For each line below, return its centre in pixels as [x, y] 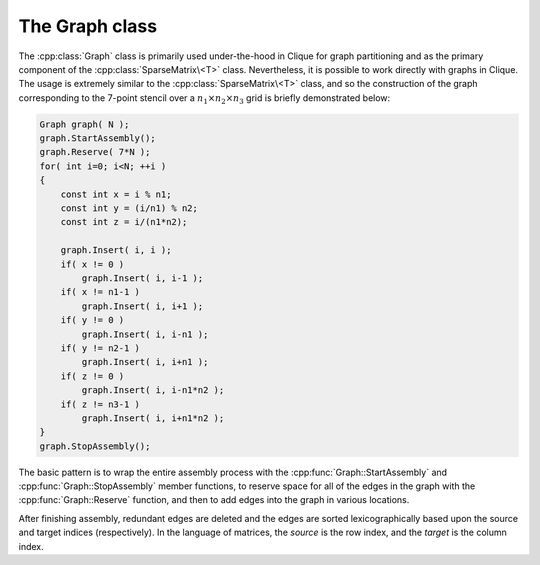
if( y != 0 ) [92, 320]
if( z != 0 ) [92, 376]
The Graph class [88, 26]
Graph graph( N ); [84, 124]
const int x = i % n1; [116, 194]
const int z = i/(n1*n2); [124, 222]
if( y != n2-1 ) [100, 348]
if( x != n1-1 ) [100, 292]
